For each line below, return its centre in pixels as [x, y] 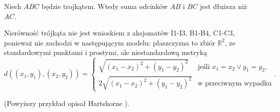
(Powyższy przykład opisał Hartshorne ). [67, 103]
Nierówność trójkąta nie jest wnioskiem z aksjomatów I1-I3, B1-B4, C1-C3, [119, 33]
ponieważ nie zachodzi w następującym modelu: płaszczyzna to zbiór [110, 42]
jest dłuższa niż [224, 6]
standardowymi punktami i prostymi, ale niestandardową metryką [106, 52]
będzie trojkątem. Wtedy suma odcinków [105, 6]
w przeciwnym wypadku [235, 84]
